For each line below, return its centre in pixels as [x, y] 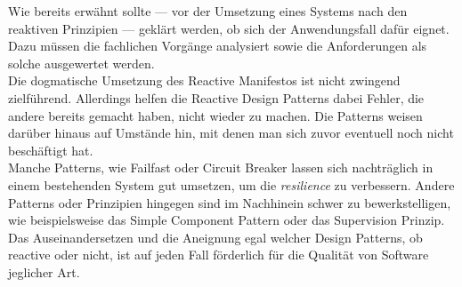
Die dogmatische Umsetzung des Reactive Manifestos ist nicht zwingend [204, 80]
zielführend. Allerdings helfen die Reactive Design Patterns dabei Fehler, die [216, 97]
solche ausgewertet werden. [81, 63]
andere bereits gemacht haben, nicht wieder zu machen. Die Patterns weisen [215, 115]
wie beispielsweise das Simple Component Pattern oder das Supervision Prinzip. [227, 220]
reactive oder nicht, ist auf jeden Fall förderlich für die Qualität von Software [219, 255]
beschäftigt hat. [51, 150]
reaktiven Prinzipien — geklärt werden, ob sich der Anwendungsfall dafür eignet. [229, 28]
